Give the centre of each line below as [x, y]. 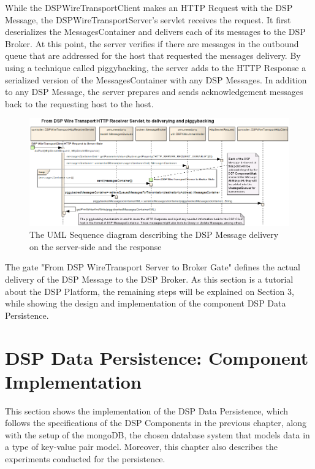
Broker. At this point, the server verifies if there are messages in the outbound [152, 43]
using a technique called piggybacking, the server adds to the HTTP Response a [156, 67]
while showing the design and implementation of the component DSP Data [146, 303]
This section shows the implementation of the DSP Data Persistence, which [147, 410]
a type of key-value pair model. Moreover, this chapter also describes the [141, 447]
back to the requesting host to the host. [79, 103]
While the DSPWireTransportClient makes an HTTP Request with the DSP [149, 7]
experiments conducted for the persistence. [85, 459]
